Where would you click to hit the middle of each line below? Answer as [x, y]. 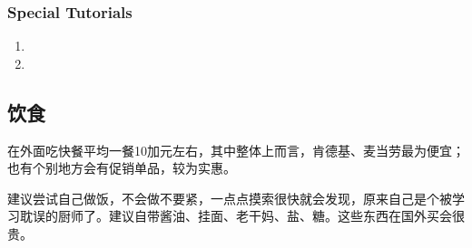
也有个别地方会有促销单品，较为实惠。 [122, 168]
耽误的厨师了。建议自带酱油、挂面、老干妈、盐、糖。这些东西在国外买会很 [242, 216]
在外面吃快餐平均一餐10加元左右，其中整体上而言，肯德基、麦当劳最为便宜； [236, 150]
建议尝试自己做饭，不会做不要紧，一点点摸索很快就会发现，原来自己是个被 [230, 198]
